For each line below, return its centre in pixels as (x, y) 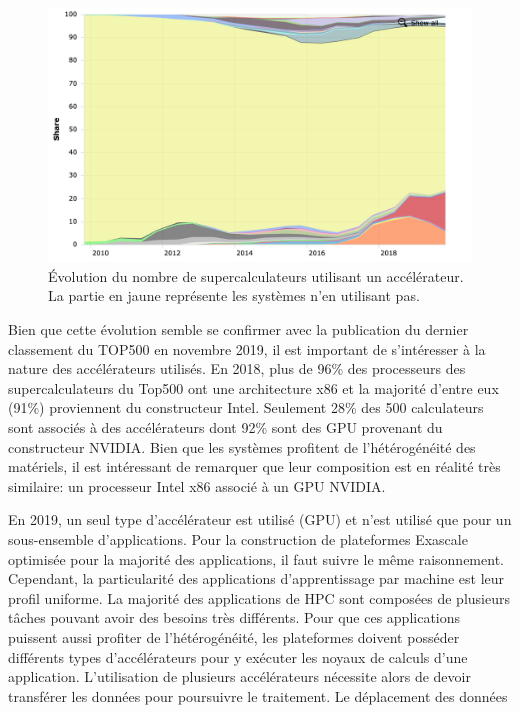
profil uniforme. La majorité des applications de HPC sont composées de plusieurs (259, 597)
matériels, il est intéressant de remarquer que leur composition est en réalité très (254, 466)
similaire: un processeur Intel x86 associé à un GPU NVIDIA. (197, 485)
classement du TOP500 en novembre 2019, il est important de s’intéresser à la (247, 348)
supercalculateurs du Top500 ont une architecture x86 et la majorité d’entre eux (253, 387)
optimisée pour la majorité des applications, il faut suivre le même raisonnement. (256, 558)
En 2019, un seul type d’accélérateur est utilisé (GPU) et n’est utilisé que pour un (260, 519)
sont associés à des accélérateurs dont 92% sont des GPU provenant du (225, 426)
